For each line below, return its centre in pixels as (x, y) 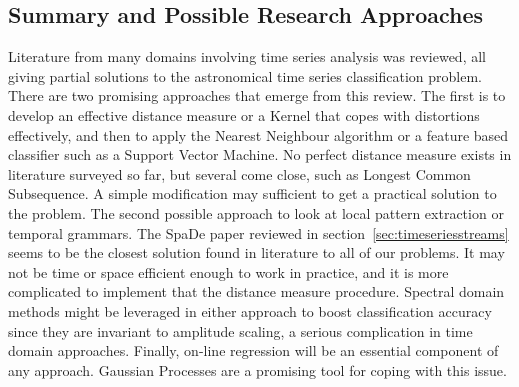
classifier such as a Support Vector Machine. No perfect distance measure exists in (260, 154)
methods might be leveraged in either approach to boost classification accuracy (250, 310)
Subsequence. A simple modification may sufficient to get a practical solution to (252, 193)
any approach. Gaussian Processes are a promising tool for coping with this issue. (257, 369)
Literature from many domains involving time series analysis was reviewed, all (247, 56)
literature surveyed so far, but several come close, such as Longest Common (239, 173)
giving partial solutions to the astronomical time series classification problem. (245, 75)
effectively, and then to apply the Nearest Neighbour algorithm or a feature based (258, 134)
